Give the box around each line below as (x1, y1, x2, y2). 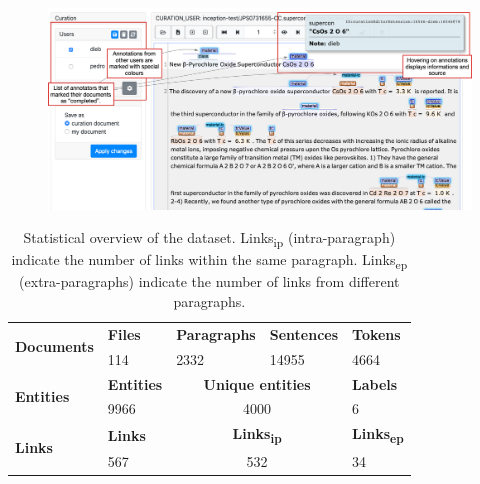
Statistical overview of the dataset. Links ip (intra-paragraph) (23, 227, 396, 251)
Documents (15, 336, 94, 357)
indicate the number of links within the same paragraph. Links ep (11, 249, 408, 273)
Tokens (352, 323, 401, 344)
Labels (352, 373, 398, 394)
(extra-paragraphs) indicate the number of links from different (19, 271, 400, 292)
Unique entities (203, 373, 311, 394)
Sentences (269, 323, 339, 344)
